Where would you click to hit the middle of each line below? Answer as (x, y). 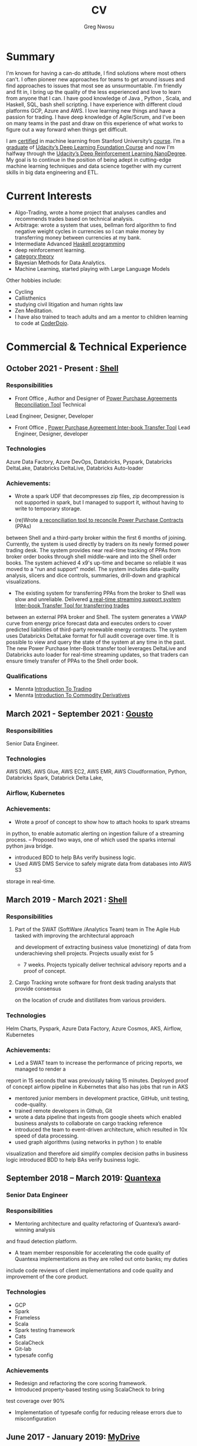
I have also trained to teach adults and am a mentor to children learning (101, 317)
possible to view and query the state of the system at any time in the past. (96, 642)
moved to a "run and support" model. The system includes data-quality (93, 569)
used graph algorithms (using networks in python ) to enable (88, 1142)
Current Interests (49, 196)
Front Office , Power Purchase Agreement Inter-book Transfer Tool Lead (102, 427)
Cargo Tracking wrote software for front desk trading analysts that (95, 982)
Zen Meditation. (34, 310)
